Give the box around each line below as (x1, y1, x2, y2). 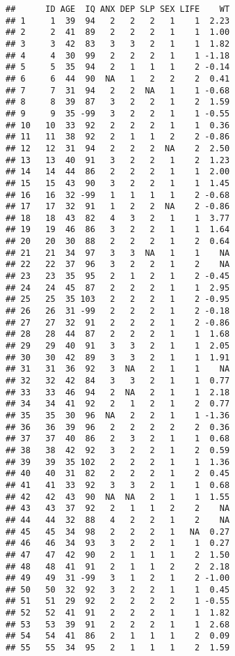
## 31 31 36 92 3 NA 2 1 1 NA (6, 364, 230, 374)
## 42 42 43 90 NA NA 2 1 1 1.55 (6, 491, 230, 502)
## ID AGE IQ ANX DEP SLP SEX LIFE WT (6, 4, 230, 14)
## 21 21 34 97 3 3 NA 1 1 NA (6, 247, 230, 258)
